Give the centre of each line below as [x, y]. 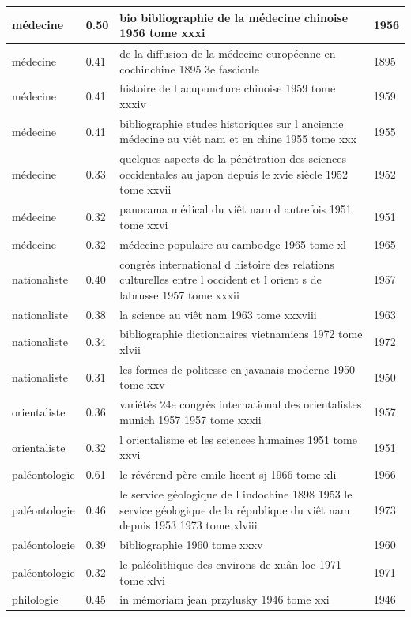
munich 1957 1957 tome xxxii [190, 419]
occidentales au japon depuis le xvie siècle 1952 [234, 173]
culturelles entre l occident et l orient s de [221, 279]
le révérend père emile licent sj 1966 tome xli [228, 474]
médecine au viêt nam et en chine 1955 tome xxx [238, 139]
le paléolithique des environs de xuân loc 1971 [230, 564]
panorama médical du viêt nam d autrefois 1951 [236, 209]
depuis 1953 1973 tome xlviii [189, 525]
